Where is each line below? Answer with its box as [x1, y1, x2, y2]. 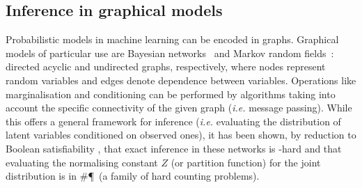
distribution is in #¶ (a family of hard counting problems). [6, 169, 260, 183]
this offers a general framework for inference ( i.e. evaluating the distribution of [6, 113, 341, 128]
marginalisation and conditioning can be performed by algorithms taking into [6, 86, 336, 101]
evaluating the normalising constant [6, 155, 158, 169]
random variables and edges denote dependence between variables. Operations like [6, 72, 356, 87]
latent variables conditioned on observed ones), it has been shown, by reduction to [6, 127, 356, 142]
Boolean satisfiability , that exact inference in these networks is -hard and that [6, 141, 342, 155]
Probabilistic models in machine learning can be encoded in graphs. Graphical [6, 32, 339, 47]
